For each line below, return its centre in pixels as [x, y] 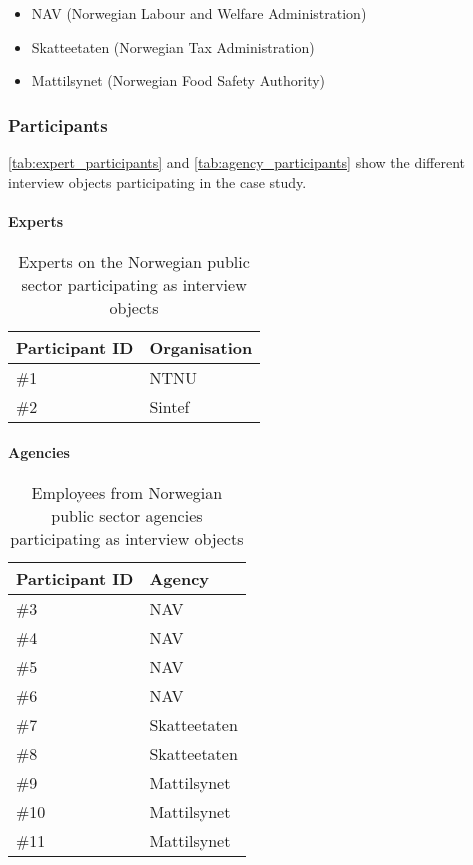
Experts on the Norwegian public [134, 261]
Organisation [201, 347]
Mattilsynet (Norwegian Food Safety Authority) [178, 80]
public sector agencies [127, 515]
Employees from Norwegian [127, 492]
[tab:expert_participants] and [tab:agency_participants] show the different [237, 162]
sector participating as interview [134, 284]
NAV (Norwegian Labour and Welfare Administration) [199, 13]
